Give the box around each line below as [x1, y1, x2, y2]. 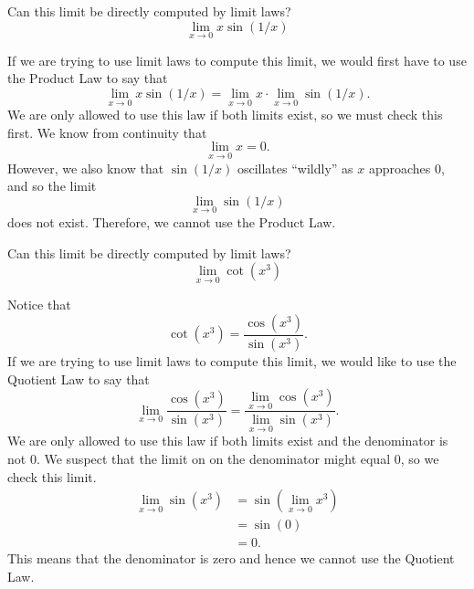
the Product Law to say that [7, 68, 168, 88]
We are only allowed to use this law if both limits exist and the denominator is [7, 431, 448, 450]
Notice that [7, 295, 71, 314]
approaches [368, 158, 431, 177]
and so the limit [7, 176, 97, 195]
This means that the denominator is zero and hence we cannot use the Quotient [7, 549, 455, 568]
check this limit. [7, 467, 97, 486]
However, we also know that [7, 158, 164, 177]
